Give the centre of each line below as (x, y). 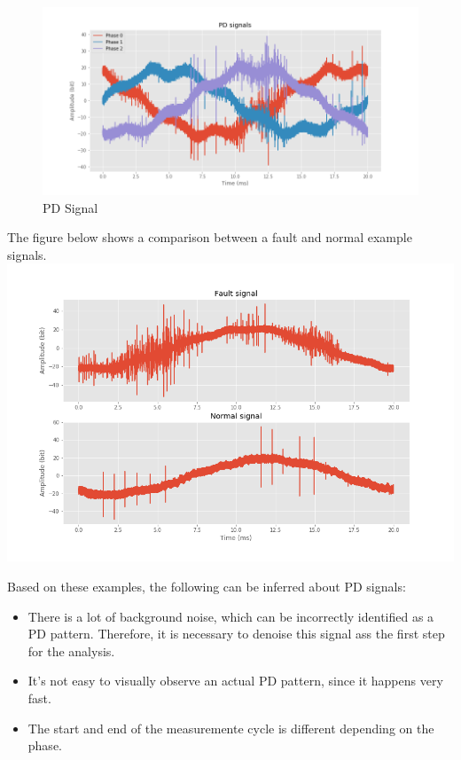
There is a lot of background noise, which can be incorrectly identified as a (231, 616)
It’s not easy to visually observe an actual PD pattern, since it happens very (235, 681)
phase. (45, 745)
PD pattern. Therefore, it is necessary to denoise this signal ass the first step (236, 634)
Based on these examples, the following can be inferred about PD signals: (207, 586)
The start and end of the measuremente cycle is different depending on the (231, 728)
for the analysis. (71, 650)
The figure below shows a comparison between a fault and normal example (210, 237)
